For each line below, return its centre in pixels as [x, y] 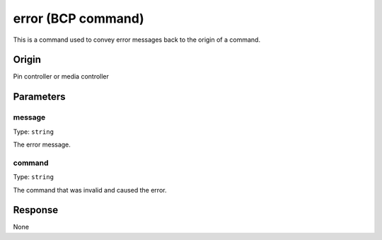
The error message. [42, 144]
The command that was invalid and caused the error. [90, 190]
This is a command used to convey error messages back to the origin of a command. [137, 40]
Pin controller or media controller [61, 76]
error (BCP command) [79, 18]
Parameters [39, 97]
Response [36, 210]
